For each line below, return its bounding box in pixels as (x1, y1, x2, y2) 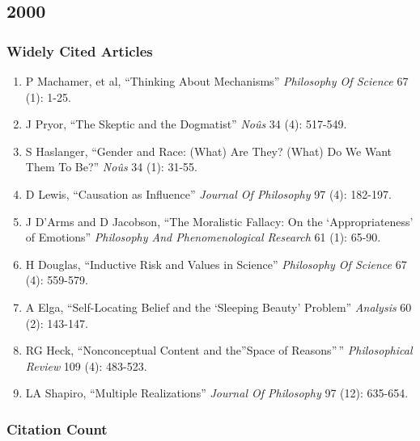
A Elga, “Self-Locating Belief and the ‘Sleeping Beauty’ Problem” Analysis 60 (25, 298, 412, 315)
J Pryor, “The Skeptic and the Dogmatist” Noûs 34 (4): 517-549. (25, 115, 347, 132)
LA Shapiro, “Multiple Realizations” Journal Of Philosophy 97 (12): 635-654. (25, 384, 409, 401)
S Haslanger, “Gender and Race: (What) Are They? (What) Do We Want (25, 142, 392, 159)
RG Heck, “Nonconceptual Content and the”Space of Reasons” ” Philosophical (25, 342, 413, 359)
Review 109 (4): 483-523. (25, 357, 147, 374)
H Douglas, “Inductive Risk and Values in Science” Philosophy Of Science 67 (25, 255, 407, 272)
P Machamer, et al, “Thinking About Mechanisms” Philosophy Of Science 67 (25, 73, 409, 89)
